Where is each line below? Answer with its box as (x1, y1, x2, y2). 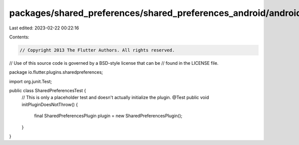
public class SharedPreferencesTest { (9, 88, 87, 94)
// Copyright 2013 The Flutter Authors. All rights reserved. (19, 47, 175, 53)
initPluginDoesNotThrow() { (21, 101, 78, 107)
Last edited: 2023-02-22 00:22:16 (9, 25, 79, 31)
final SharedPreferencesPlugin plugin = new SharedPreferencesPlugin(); (34, 113, 183, 119)
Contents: (9, 34, 29, 40)
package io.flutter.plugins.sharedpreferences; (9, 69, 103, 75)
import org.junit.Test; (9, 78, 52, 84)
